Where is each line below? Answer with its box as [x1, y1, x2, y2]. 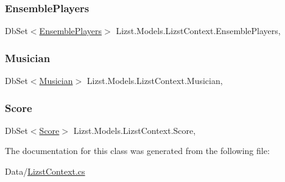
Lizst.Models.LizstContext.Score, [73, 124, 196, 136]
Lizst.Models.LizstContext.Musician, [86, 74, 223, 87]
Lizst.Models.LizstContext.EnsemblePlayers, [116, 24, 281, 37]
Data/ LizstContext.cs [5, 165, 85, 178]
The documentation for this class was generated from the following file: [5, 144, 270, 157]
